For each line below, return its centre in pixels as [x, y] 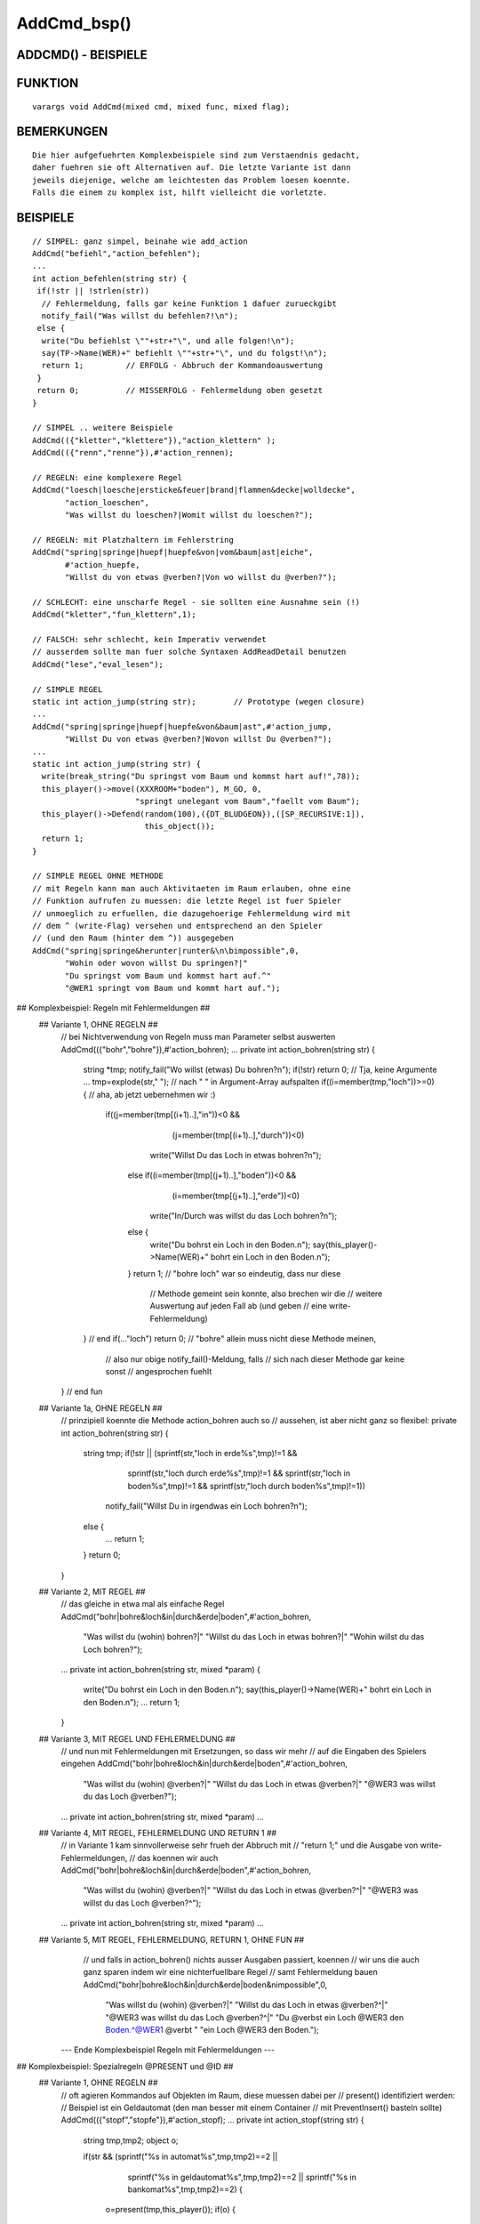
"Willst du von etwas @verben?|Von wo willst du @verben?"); [201, 577]
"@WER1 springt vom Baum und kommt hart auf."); [173, 988]
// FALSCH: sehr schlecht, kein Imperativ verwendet [149, 640]
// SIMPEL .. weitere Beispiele [103, 428]
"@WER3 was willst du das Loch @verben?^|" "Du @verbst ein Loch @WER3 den [255, 2017]
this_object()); [180, 826]
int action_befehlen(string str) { [110, 278]
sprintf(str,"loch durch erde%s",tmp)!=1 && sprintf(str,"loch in [239, 1473]
